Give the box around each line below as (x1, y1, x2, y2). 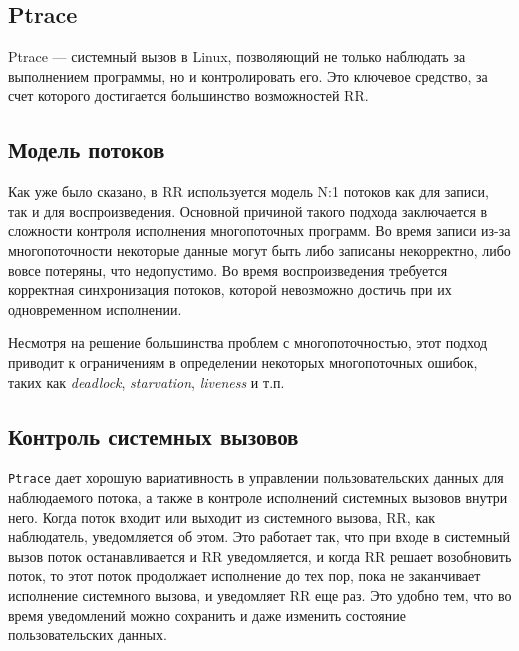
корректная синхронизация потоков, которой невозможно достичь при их (8, 279, 452, 300)
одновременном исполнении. (8, 298, 182, 319)
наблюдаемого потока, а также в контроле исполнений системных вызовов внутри (8, 486, 508, 507)
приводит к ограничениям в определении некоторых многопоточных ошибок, (8, 351, 478, 372)
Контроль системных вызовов (8, 420, 299, 451)
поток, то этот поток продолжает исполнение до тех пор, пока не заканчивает (8, 565, 481, 586)
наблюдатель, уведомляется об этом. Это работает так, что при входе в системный (8, 526, 510, 547)
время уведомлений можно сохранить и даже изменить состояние (8, 604, 406, 625)
